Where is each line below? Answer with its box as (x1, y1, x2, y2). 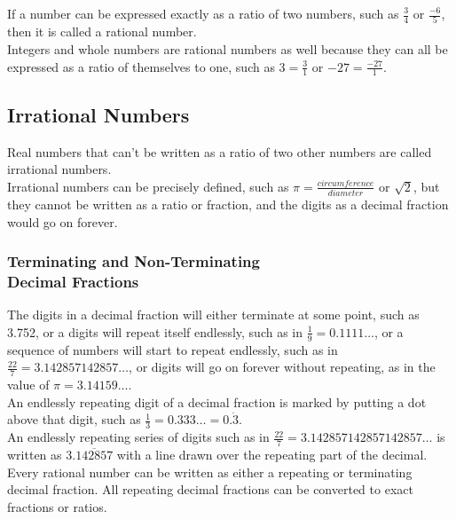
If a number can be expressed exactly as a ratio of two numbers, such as (7, 4, 399, 22)
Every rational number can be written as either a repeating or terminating (7, 462, 413, 481)
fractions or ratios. (7, 497, 107, 515)
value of (7, 375, 50, 394)
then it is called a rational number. (7, 22, 197, 41)
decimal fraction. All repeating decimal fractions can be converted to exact (7, 480, 413, 499)
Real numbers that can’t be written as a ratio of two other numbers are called (7, 142, 432, 161)
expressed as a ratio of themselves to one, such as (7, 57, 275, 75)
